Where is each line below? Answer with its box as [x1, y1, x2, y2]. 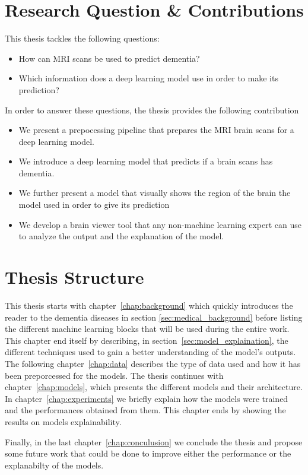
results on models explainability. [5, 415, 122, 427]
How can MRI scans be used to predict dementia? [18, 52, 200, 64]
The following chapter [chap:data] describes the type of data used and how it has [5, 357, 301, 369]
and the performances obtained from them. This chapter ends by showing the [5, 404, 286, 416]
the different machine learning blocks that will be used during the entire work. [5, 322, 290, 335]
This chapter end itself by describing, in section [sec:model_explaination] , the [5, 334, 288, 346]
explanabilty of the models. [5, 458, 104, 471]
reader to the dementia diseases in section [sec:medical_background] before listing [5, 311, 303, 323]
